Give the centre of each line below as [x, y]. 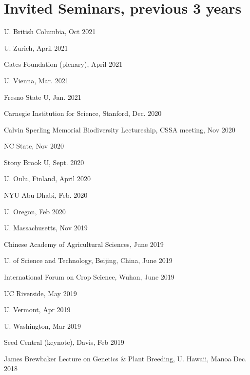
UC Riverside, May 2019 [40, 293]
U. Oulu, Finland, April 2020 [48, 178]
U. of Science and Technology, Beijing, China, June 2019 [88, 260]
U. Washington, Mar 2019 [43, 326]
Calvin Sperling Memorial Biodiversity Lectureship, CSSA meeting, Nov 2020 [120, 129]
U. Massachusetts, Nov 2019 [46, 228]
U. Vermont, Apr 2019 [37, 309]
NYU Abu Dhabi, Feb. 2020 [46, 195]
